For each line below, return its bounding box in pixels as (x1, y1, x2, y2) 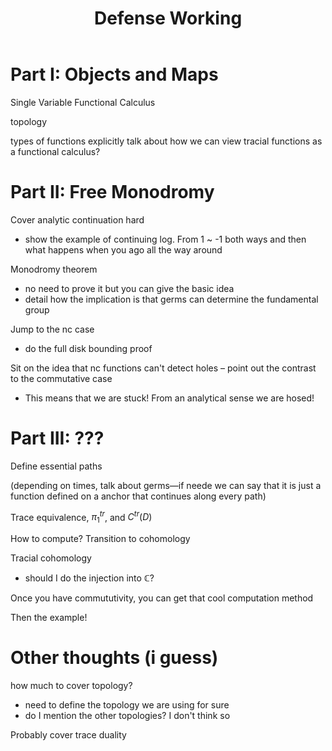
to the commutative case (10, 372, 113, 384)
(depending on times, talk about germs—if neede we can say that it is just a (10, 479, 322, 491)
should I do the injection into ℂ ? (24, 572, 155, 584)
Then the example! (10, 612, 88, 624)
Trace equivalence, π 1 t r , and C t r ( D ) (10, 509, 153, 526)
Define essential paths (10, 460, 103, 472)
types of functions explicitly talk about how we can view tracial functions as (10, 135, 323, 147)
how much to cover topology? (10, 680, 133, 692)
